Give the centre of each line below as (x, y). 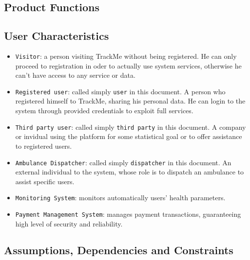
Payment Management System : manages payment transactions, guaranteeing (128, 214)
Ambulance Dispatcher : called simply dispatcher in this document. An (123, 162)
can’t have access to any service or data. (75, 75)
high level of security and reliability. (69, 223)
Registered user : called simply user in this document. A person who (120, 91)
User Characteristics (57, 36)
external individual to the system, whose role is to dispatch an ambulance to (130, 172)
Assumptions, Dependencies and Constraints (119, 250)
